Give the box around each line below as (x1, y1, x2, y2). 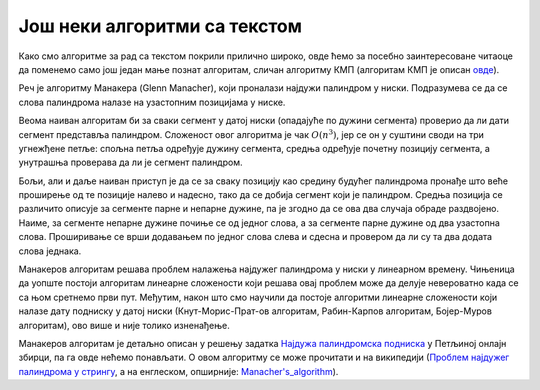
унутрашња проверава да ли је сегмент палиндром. (18, 156, 243, 169)
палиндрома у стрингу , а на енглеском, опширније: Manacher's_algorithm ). (18, 365, 339, 377)
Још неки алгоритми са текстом (18, 15, 303, 37)
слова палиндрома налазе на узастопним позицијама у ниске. (18, 96, 286, 108)
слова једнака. (18, 245, 82, 257)
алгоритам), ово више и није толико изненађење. (18, 319, 230, 331)
